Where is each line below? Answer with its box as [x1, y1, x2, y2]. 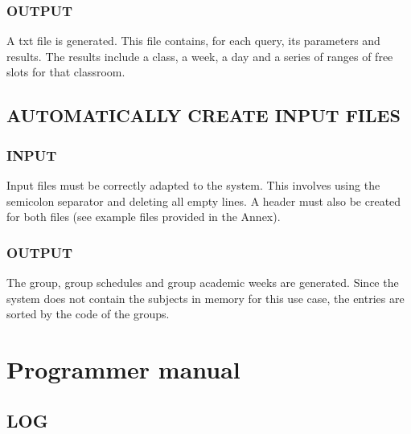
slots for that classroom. [6, 63, 125, 80]
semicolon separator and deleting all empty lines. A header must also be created [6, 192, 401, 209]
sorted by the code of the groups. [6, 305, 170, 322]
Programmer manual [6, 352, 240, 385]
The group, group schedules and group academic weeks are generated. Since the [6, 274, 399, 290]
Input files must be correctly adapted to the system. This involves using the [6, 177, 380, 193]
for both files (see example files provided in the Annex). [6, 208, 281, 225]
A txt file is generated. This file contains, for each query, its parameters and [6, 32, 380, 49]
